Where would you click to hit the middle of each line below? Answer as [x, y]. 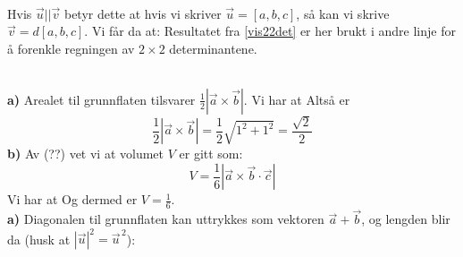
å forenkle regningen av [71, 48]
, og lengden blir [406, 219]
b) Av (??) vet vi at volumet [86, 154]
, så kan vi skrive [343, 13]
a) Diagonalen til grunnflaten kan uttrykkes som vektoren [166, 219]
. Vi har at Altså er [297, 99]
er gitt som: [211, 154]
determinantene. [213, 48]
